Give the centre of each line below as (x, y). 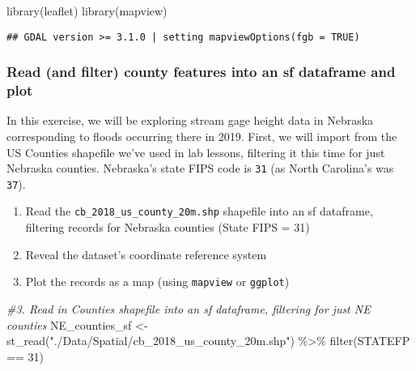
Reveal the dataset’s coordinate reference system (146, 254)
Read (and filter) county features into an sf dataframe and (201, 72)
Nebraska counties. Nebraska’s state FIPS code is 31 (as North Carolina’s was (200, 168)
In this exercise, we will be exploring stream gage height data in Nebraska (190, 120)
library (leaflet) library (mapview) (87, 11)
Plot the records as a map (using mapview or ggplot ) (157, 281)
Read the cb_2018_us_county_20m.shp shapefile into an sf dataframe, (199, 211)
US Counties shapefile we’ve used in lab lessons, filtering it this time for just (196, 152)
